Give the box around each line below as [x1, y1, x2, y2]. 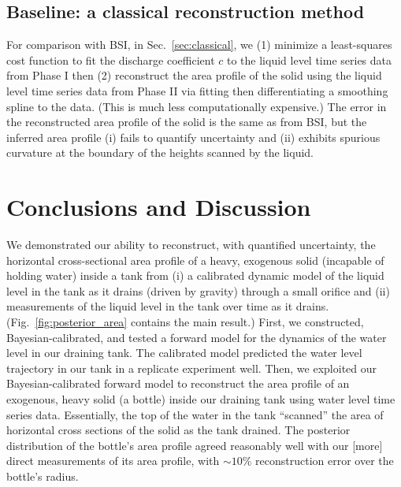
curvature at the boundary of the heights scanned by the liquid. [6, 144, 314, 161]
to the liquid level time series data [227, 51, 392, 68]
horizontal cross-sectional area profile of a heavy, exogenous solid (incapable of [6, 251, 384, 268]
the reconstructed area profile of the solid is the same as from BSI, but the [6, 113, 367, 130]
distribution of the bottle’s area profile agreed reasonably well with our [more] [6, 437, 383, 453]
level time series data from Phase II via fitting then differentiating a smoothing [6, 82, 388, 99]
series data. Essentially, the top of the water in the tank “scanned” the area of [6, 406, 384, 422]
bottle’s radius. [6, 467, 79, 484]
